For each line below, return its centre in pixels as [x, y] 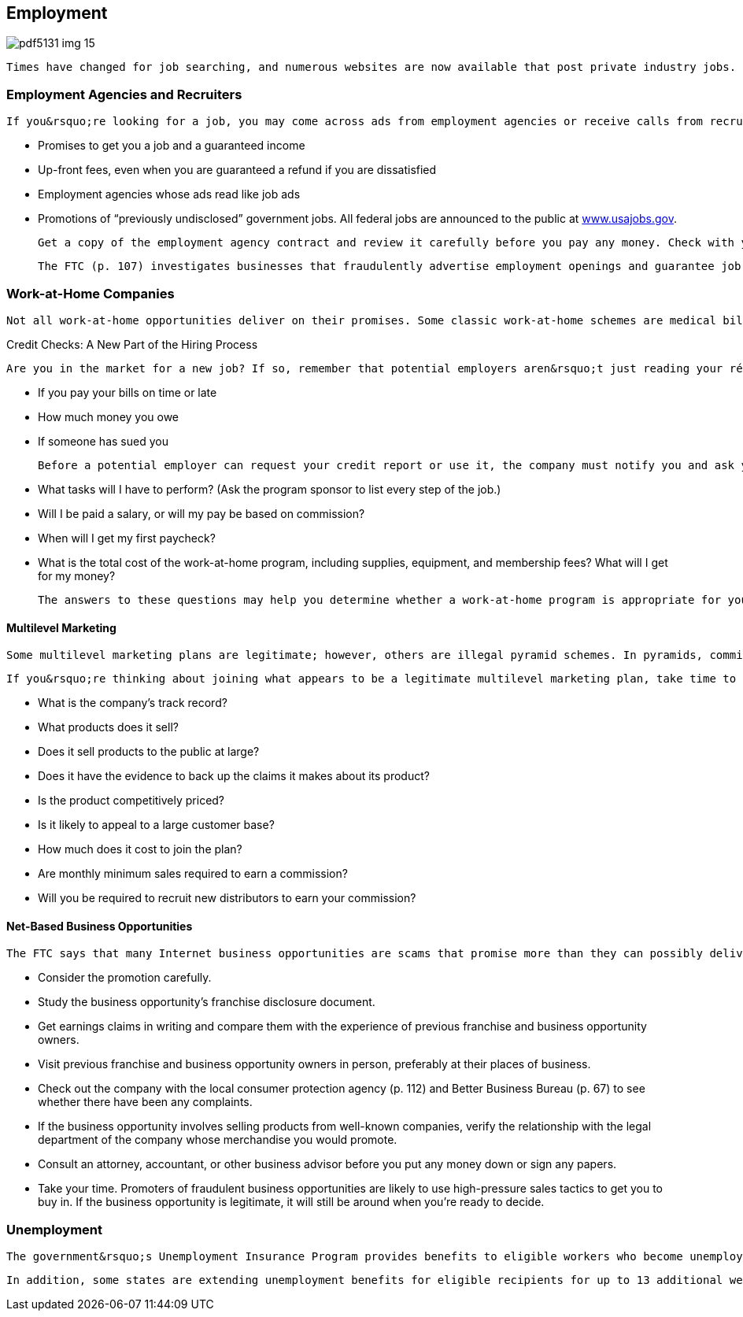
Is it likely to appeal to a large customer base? [156, 825]
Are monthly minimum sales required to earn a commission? [193, 874]
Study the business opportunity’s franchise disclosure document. [207, 1002]
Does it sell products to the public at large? [149, 752]
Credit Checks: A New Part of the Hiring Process [132, 344]
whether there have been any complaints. [145, 1102]
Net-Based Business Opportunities [100, 926]
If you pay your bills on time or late [128, 392]
